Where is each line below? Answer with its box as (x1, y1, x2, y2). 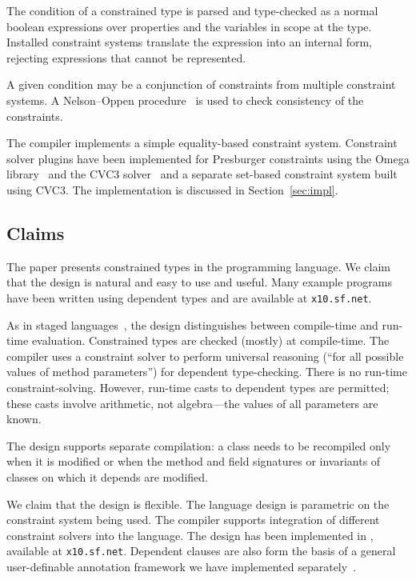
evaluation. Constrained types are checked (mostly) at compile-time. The (31, 332, 390, 349)
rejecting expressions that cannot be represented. (6, 49, 246, 66)
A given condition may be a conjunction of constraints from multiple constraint (6, 76, 396, 93)
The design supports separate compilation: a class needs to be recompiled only (6, 437, 391, 454)
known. (6, 410, 42, 427)
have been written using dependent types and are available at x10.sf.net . (6, 289, 372, 306)
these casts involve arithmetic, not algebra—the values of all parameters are (6, 394, 378, 411)
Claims (6, 220, 65, 245)
